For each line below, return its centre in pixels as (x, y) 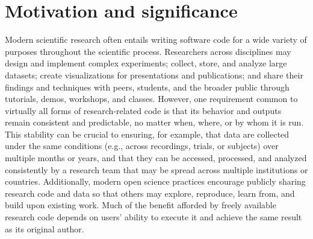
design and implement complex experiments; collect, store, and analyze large (146, 63)
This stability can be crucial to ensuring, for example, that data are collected (147, 134)
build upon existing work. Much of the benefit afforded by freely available (141, 205)
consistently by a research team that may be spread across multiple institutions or (156, 169)
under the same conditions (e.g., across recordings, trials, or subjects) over (142, 146)
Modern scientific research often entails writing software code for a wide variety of (156, 40)
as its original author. (45, 228)
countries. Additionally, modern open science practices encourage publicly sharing (155, 181)
